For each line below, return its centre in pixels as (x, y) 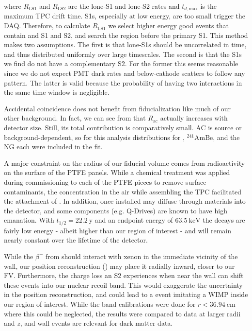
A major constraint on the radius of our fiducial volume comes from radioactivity (125, 163)
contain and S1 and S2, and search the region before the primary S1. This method (126, 35)
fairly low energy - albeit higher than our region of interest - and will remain (118, 230)
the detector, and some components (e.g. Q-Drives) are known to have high (116, 210)
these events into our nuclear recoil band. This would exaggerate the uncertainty (123, 285)
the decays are (224, 220)
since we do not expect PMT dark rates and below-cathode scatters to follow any (125, 73)
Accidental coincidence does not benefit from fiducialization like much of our (117, 108)
